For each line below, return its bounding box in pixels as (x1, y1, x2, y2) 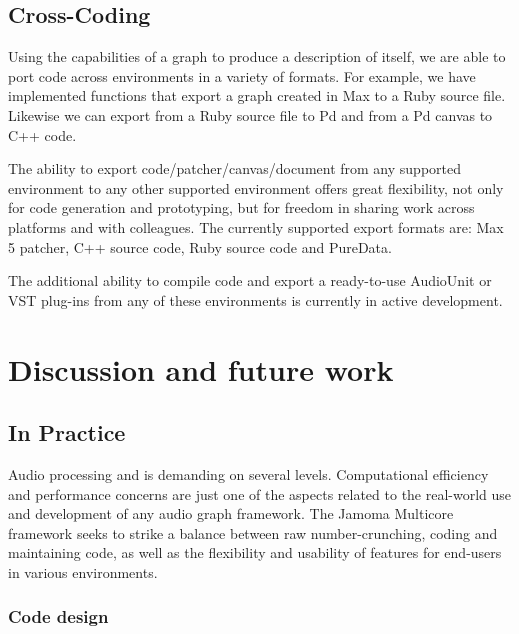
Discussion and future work (8, 348, 394, 389)
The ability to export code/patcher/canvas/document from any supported (8, 158, 461, 179)
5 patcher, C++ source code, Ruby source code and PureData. (8, 236, 392, 257)
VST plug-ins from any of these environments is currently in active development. (8, 289, 503, 310)
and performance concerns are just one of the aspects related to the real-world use (8, 483, 512, 504)
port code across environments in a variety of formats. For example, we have (8, 65, 476, 86)
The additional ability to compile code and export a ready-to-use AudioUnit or (8, 270, 492, 291)
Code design (8, 604, 109, 629)
